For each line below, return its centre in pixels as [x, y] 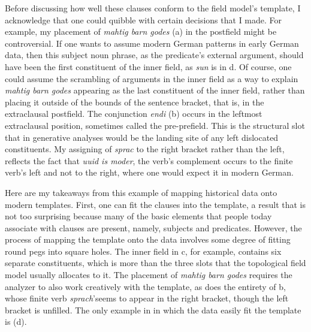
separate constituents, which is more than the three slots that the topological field [155, 263]
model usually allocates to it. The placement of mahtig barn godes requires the [149, 275]
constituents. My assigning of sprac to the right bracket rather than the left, [145, 149]
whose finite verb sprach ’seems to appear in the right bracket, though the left [147, 298]
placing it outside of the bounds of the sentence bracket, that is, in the [135, 102]
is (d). [16, 322]
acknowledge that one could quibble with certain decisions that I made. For [144, 19]
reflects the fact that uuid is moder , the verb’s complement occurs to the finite [149, 160]
